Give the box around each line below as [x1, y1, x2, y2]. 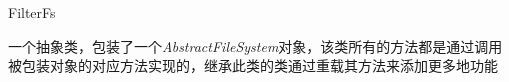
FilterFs [8, 2, 56, 22]
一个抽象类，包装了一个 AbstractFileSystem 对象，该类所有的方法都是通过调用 [8, 35, 503, 56]
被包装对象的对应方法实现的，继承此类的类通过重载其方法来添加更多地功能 [8, 55, 498, 76]
